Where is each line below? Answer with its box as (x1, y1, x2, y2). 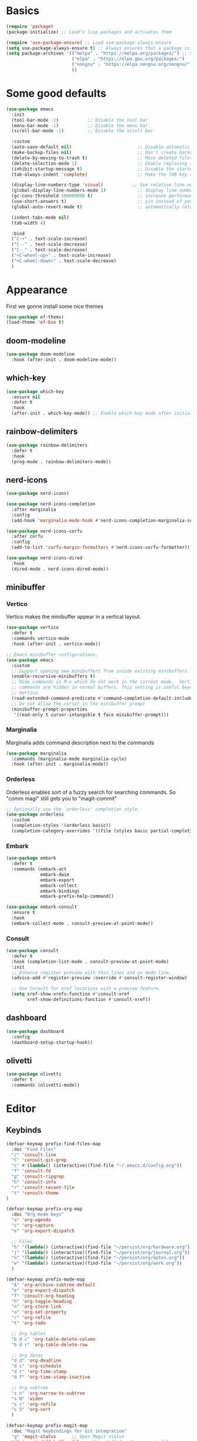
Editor (6, 1102, 36, 1115)
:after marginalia (11, 507, 57, 512)
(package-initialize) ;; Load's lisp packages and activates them (6, 29, 172, 35)
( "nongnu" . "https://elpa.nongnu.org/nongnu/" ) (71, 62, 193, 68)
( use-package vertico (6, 625, 59, 631)
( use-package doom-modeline (6, 351, 75, 357)
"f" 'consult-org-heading (11, 1293, 75, 1299)
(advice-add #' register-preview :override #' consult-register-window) (11, 975, 188, 981)
